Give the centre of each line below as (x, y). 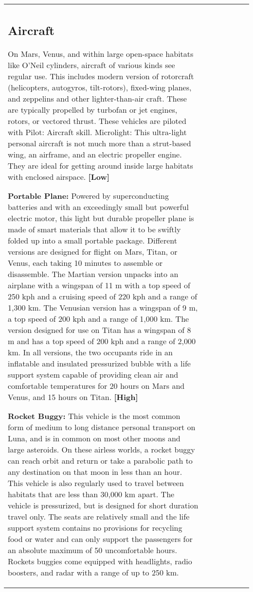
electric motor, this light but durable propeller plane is (101, 218)
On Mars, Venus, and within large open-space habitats (101, 53)
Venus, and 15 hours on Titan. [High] (73, 397)
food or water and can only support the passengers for (100, 539)
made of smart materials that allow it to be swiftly (94, 229)
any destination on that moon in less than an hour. (95, 471)
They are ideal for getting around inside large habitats (100, 165)
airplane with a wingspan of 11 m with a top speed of (99, 285)
